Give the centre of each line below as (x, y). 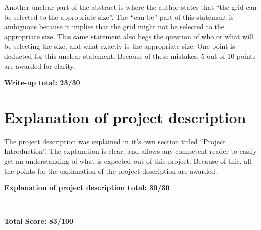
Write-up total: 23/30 (42, 83)
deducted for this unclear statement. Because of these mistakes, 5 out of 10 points (130, 55)
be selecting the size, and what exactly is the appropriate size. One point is (120, 46)
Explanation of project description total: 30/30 (87, 188)
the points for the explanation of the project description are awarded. (111, 170)
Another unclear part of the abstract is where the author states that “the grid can (130, 7)
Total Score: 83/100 (39, 221)
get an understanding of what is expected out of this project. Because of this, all (128, 161)
